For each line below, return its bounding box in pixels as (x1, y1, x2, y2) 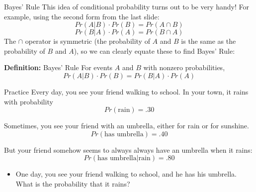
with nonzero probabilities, (143, 62, 225, 73)
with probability (4, 96, 53, 106)
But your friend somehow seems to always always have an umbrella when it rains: (4, 144, 253, 155)
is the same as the (181, 36, 236, 46)
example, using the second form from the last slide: (4, 11, 160, 21)
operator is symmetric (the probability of (25, 36, 150, 46)
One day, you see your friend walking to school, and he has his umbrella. (15, 169, 237, 179)
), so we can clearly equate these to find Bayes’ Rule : (74, 45, 235, 56)
